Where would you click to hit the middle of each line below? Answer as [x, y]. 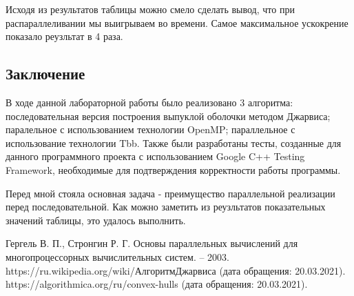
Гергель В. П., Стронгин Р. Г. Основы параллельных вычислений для [152, 243]
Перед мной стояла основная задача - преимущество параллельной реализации [170, 193]
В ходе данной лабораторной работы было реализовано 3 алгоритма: [149, 102]
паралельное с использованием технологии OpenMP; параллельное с [150, 129]
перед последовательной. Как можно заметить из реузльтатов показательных [166, 207]
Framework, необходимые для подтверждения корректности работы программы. [173, 169]
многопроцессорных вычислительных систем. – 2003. [118, 256]
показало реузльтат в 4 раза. [64, 36]
